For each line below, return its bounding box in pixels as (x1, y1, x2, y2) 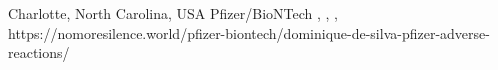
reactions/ (8, 42, 70, 63)
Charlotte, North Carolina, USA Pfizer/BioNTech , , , (8, 3, 338, 23)
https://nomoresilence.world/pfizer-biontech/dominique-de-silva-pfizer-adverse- (8, 22, 490, 43)
